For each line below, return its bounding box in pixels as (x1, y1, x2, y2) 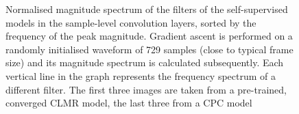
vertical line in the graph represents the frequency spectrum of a (5, 68, 276, 83)
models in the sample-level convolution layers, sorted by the (5, 15, 256, 29)
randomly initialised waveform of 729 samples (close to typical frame (5, 42, 294, 56)
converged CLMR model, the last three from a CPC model (5, 96, 252, 110)
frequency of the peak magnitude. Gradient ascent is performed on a (5, 29, 293, 43)
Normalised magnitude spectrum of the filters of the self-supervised (5, 2, 288, 16)
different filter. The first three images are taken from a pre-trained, (5, 82, 287, 96)
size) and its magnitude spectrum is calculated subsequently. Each (5, 55, 284, 70)
